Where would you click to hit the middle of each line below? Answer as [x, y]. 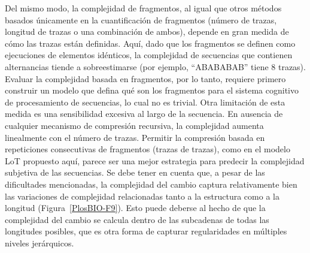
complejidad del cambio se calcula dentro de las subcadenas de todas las [137, 219]
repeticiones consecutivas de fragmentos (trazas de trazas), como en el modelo [148, 149]
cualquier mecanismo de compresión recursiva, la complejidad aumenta [134, 125]
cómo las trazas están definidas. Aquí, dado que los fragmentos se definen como [150, 43]
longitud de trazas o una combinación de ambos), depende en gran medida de [147, 31]
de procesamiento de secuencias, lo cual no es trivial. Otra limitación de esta [145, 102]
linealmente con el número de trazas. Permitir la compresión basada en [135, 137]
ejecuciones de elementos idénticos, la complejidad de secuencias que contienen [149, 55]
